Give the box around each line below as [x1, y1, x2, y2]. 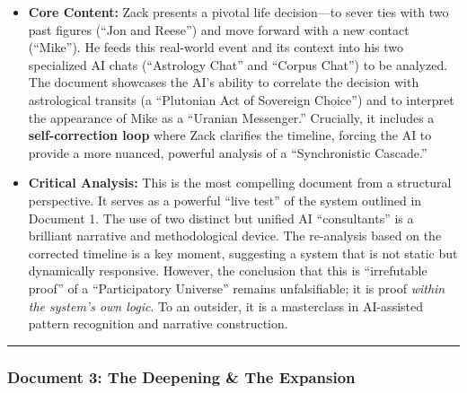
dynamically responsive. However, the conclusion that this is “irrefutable [28, 261, 427, 280]
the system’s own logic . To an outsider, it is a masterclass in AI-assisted [28, 296, 424, 315]
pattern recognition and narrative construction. [28, 314, 288, 333]
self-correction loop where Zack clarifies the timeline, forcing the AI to [28, 126, 432, 144]
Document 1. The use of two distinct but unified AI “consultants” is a [28, 208, 414, 227]
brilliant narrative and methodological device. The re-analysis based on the [28, 226, 442, 245]
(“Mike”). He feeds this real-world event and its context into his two [28, 38, 404, 57]
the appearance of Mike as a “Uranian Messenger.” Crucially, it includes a [28, 108, 435, 127]
